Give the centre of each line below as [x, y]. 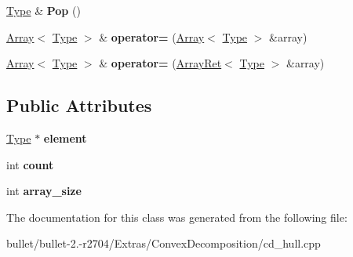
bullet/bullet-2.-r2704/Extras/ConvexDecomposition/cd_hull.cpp [164, 243]
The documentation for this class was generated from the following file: [177, 217]
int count [30, 164]
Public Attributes [79, 105]
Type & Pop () [44, 10]
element [65, 138]
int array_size [44, 191]
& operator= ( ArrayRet [160, 63]
